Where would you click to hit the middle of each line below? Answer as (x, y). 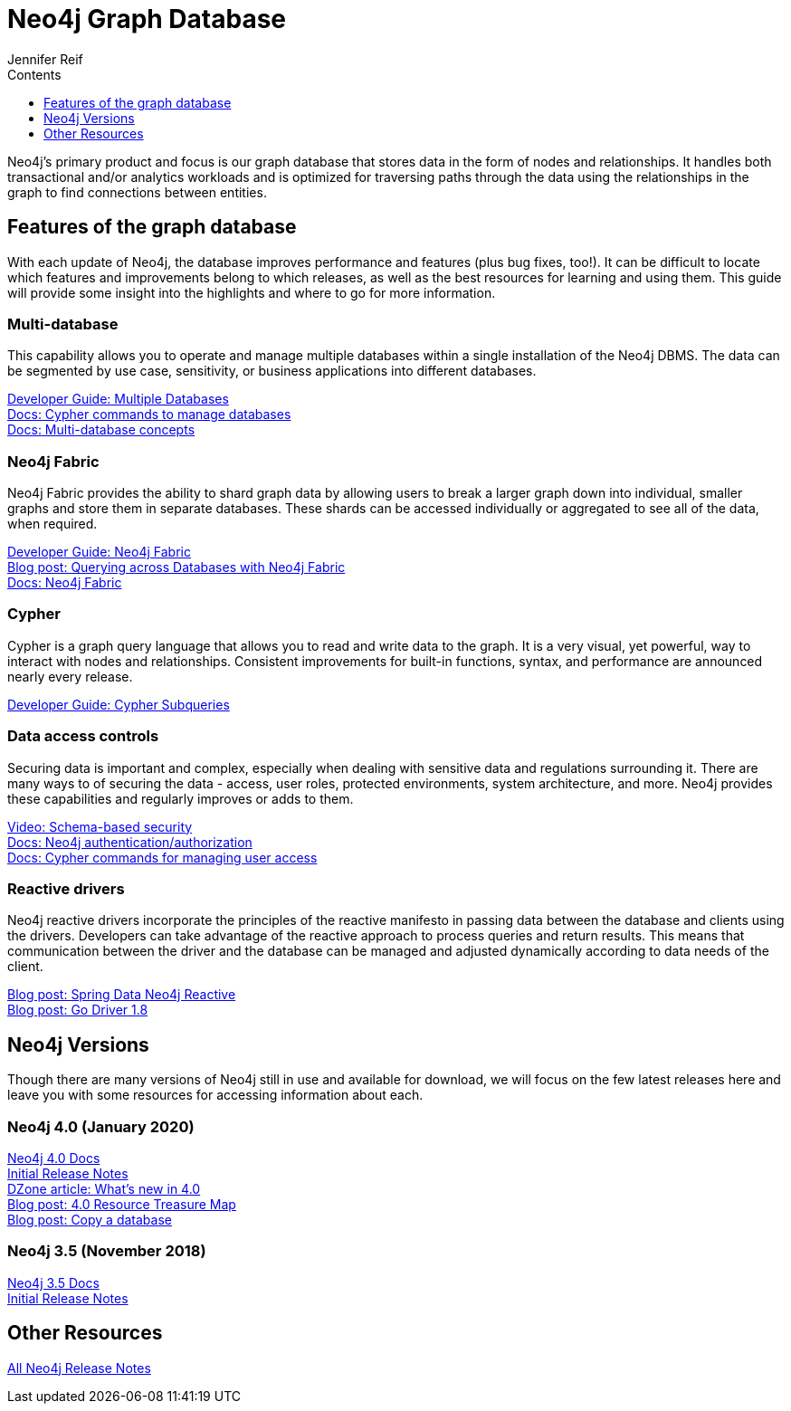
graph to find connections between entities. (137, 192)
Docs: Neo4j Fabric (65, 583)
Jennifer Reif (45, 59)
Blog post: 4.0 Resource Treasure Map (122, 1204)
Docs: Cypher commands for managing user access (162, 857)
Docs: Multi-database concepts (101, 430)
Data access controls (83, 736)
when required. (52, 524)
